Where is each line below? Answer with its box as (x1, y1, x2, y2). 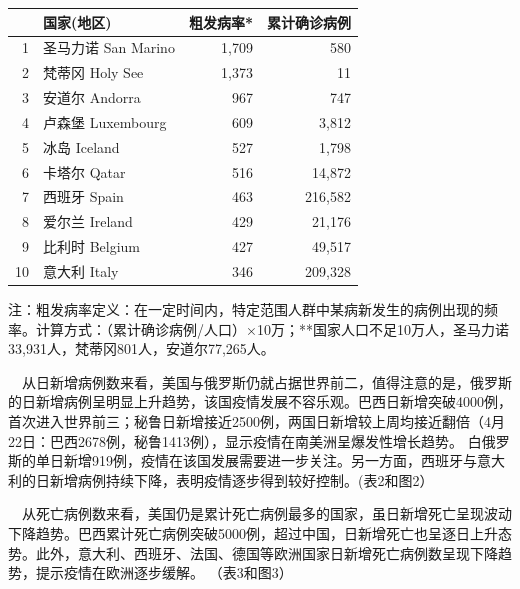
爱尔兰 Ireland (43, 211, 133, 232)
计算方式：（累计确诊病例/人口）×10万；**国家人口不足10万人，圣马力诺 (35, 318, 509, 339)
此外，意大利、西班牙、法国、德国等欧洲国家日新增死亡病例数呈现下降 (35, 542, 498, 563)
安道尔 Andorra (43, 87, 141, 108)
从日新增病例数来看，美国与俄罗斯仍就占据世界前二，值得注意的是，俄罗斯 (22, 371, 512, 392)
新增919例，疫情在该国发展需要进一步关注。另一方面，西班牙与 (63, 450, 477, 471)
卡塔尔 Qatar (43, 161, 126, 182)
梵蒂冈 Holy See (43, 62, 144, 83)
